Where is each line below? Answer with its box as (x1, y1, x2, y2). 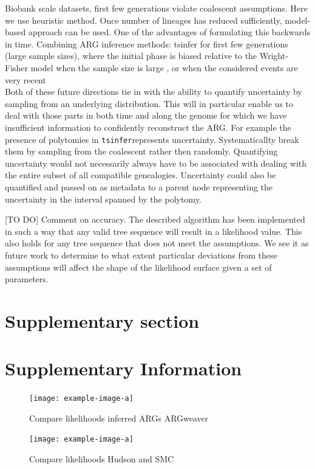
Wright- (259, 49, 288, 62)
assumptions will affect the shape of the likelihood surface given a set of (5, 260, 272, 273)
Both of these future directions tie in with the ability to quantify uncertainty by (5, 85, 302, 98)
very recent (5, 73, 46, 86)
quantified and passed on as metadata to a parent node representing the (5, 180, 273, 193)
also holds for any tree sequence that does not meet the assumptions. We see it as (5, 237, 309, 249)
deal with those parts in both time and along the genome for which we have (5, 109, 287, 122)
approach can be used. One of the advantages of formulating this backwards (28, 26, 311, 38)
